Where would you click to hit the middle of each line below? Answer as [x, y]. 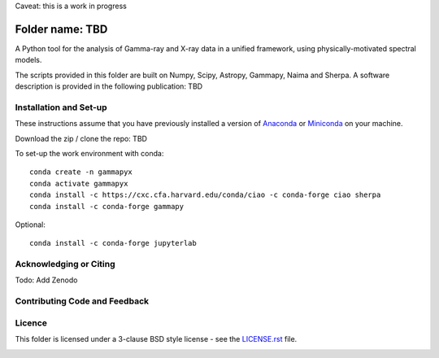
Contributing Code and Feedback [82, 301]
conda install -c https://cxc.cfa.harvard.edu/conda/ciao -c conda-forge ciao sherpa [205, 195]
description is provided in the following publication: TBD [109, 86]
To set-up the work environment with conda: [89, 153]
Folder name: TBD [61, 29]
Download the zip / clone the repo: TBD [81, 138]
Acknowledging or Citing [65, 264]
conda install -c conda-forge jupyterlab [113, 243]
